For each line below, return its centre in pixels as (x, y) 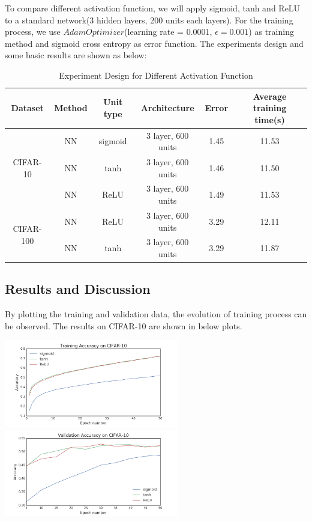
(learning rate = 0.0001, (168, 32)
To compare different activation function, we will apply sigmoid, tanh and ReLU (153, 8)
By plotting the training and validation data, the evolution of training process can (156, 314)
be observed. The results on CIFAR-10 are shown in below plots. (124, 325)
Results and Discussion (78, 289)
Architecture (167, 108)
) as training (271, 32)
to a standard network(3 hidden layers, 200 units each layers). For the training (149, 20)
